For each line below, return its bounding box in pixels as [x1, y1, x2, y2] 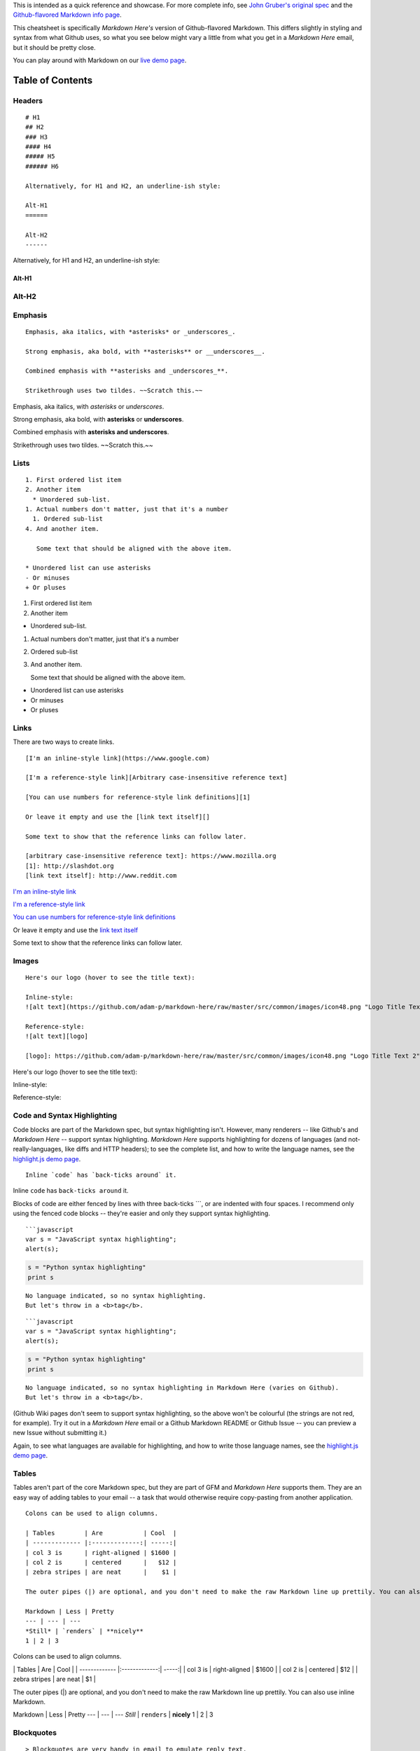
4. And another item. [25, 525, 99, 532]
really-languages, [13, 1145, 64, 1154]
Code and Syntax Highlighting [13, 1111, 118, 1121]
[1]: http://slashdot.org [25, 861, 115, 870]
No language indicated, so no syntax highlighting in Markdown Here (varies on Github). [25, 1383, 339, 1392]
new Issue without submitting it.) [13, 1429, 107, 1437]
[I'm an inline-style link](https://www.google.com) [25, 754, 210, 762]
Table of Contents [13, 74, 93, 86]
